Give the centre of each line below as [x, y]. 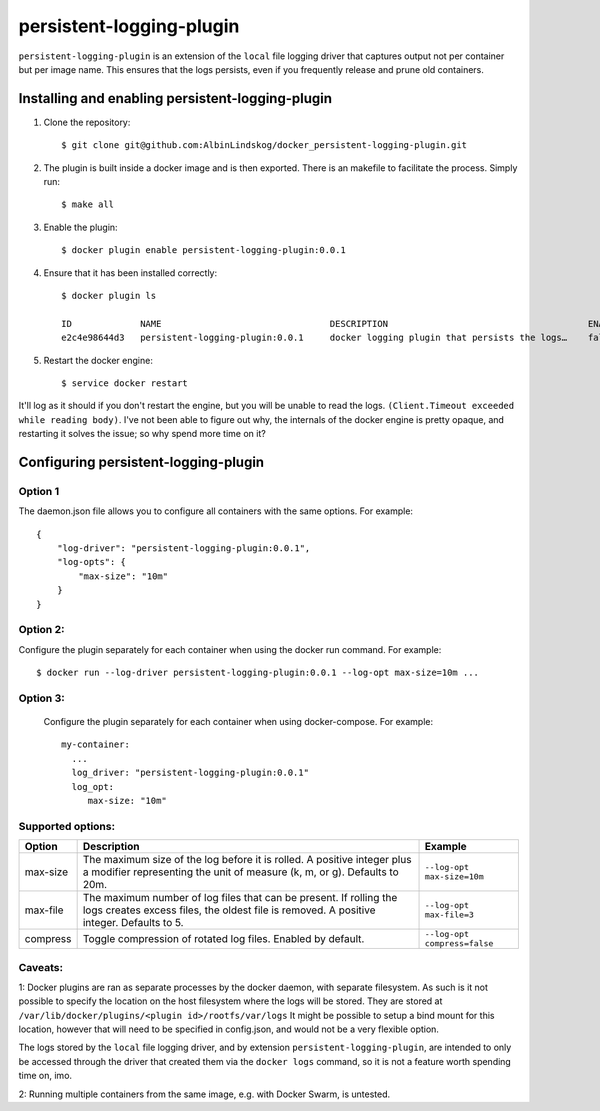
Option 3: [41, 698]
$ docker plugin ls [109, 295]
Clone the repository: [87, 122]
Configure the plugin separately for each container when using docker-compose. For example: [238, 722]
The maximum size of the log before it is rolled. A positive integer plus [247, 860]
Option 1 [39, 491]
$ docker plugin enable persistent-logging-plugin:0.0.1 [204, 250]
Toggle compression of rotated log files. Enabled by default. [223, 939]
